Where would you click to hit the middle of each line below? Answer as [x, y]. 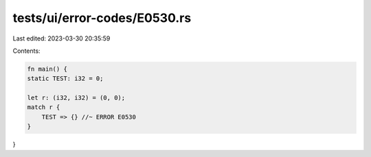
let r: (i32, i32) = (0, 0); [76, 98]
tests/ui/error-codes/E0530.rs [102, 18]
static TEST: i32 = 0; [65, 78]
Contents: [26, 51]
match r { [44, 107]
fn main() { [47, 69]
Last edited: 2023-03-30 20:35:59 [61, 38]
